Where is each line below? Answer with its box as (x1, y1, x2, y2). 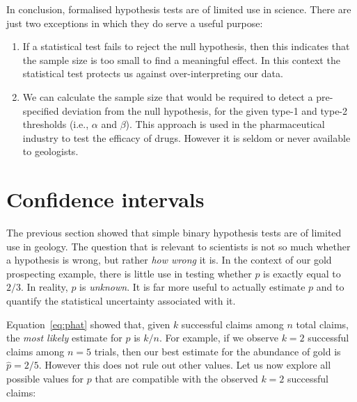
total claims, (296, 316, 349, 331)
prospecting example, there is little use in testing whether (6, 266, 252, 280)
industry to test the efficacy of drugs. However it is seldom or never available (22, 130, 351, 145)
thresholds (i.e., (22, 117, 89, 131)
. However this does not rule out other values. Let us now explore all (38, 357, 331, 372)
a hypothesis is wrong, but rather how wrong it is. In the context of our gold (6, 252, 332, 267)
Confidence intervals (6, 185, 205, 214)
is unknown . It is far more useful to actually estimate (79, 280, 306, 294)
